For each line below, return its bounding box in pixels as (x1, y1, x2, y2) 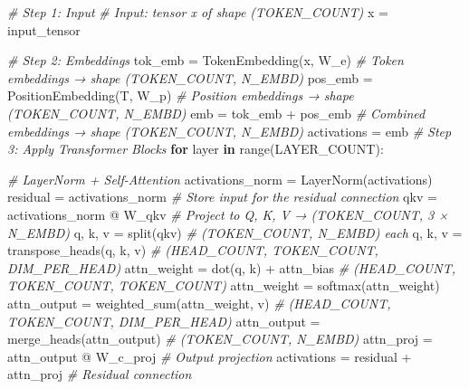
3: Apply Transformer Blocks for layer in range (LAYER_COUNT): (7, 139, 384, 158)
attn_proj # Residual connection (7, 365, 192, 384)
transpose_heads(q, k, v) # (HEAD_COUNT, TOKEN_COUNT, (7, 241, 378, 260)
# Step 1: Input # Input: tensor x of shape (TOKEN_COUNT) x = (7, 3, 388, 21)
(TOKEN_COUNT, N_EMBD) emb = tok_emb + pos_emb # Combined (7, 103, 426, 122)
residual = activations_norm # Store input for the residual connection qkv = (7, 187, 437, 206)
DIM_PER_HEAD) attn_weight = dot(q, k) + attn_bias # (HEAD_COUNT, (7, 258, 455, 277)
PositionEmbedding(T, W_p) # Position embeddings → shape (7, 86, 354, 105)
